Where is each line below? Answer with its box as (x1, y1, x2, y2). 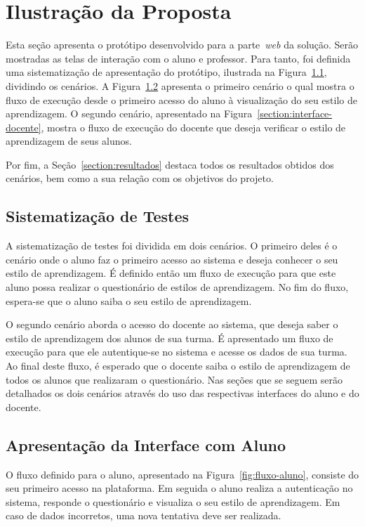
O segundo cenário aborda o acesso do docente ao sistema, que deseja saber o (6, 317, 338, 332)
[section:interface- (257, 106, 332, 121)
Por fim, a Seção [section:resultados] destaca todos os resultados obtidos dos (6, 157, 334, 171)
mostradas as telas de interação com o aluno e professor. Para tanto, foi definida (6, 51, 351, 65)
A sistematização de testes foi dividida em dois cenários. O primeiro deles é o (6, 238, 338, 253)
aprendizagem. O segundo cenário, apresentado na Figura (6, 106, 253, 121)
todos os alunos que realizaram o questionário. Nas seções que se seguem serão (6, 372, 343, 386)
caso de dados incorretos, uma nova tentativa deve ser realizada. (6, 508, 281, 523)
